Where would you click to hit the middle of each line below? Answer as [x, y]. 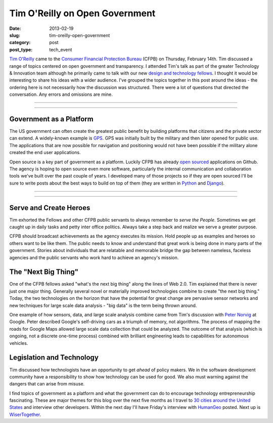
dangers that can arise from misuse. [47, 384]
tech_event [61, 49]
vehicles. [19, 343]
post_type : [21, 49]
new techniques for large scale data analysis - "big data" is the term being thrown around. [103, 305]
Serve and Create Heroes [50, 208]
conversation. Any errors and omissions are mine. [61, 94]
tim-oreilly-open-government [80, 35]
